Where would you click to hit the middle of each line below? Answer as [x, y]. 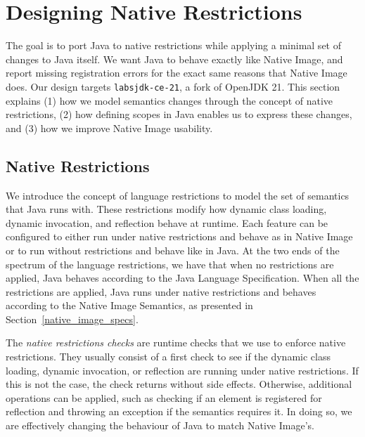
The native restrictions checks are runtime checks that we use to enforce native [176, 343]
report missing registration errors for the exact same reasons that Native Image [177, 73]
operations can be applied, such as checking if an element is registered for [164, 397]
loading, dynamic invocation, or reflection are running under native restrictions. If [182, 370]
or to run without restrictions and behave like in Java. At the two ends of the [173, 250]
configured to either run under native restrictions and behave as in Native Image [179, 236]
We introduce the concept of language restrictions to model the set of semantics [178, 195]
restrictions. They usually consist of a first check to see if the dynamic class [168, 357]
